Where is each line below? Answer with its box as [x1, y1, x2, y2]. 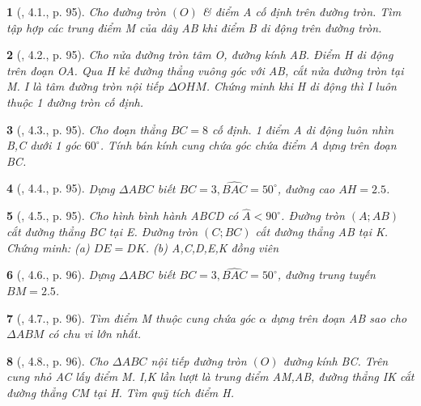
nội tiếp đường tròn [151, 352, 247, 369]
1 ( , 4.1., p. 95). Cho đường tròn [6, 3, 166, 19]
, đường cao [277, 180, 335, 197]
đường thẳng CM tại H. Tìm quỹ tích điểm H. [6, 383, 235, 400]
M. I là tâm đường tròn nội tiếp [6, 78, 164, 95]
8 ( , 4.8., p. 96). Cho [6, 352, 108, 369]
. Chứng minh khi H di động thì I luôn [206, 78, 397, 95]
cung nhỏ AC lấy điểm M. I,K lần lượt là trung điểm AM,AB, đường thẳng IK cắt [6, 368, 415, 385]
